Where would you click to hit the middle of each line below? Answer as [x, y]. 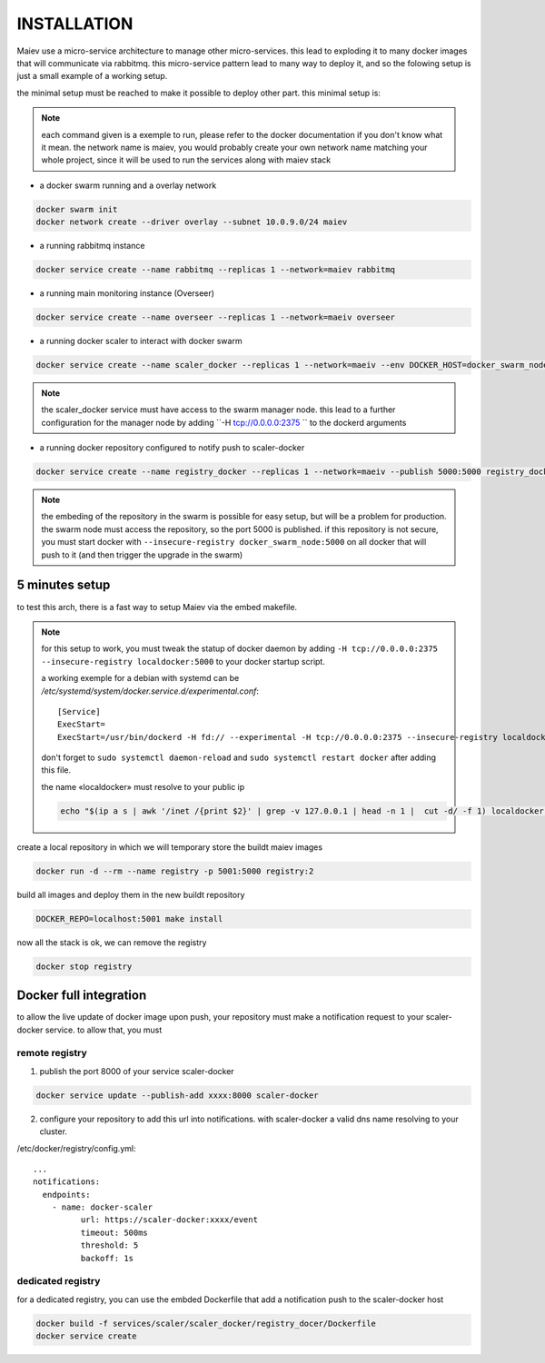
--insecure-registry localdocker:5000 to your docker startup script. [183, 661]
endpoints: [66, 1195]
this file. [56, 770]
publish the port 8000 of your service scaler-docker [137, 1071]
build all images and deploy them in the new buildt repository [131, 894]
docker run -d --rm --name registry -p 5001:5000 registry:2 [175, 871]
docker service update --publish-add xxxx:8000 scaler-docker [177, 1095]
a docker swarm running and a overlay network [128, 185]
